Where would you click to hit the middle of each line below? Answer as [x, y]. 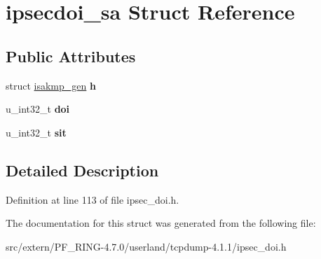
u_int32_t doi [38, 109]
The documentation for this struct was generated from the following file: [161, 223]
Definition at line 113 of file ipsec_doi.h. [93, 199]
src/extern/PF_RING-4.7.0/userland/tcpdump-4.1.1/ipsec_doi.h [146, 246]
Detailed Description [82, 170]
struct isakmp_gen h [51, 85]
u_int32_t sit [36, 132]
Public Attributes [71, 56]
